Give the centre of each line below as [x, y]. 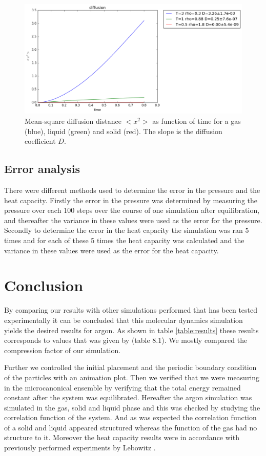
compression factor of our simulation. [63, 350]
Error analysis [42, 169]
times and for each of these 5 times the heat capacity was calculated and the [124, 240]
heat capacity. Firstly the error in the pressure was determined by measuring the [131, 200]
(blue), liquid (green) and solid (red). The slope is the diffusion [124, 131]
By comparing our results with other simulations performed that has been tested [131, 310]
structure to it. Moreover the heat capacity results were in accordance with [122, 437]
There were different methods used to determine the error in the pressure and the [132, 190]
